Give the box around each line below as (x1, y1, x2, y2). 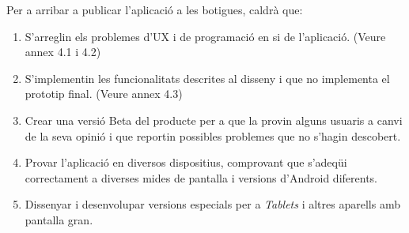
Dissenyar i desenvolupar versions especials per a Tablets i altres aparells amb (25, 196, 400, 212)
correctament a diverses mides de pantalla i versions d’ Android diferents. (25, 169, 377, 186)
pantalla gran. (25, 211, 93, 227)
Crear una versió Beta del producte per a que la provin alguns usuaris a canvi (25, 111, 403, 128)
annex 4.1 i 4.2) (25, 43, 101, 60)
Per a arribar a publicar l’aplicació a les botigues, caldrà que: (6, 2, 303, 17)
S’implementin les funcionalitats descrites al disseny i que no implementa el (25, 70, 390, 86)
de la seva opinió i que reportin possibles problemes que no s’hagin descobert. (25, 127, 401, 144)
